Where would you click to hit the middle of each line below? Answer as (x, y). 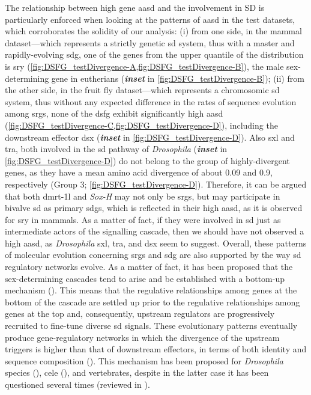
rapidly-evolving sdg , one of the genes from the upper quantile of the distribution (154, 54)
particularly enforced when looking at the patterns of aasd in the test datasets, (150, 19)
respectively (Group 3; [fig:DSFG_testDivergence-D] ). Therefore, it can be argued (156, 184)
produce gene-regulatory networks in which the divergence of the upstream (142, 337)
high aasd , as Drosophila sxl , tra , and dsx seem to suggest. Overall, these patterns (156, 243)
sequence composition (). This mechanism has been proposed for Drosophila (144, 360)
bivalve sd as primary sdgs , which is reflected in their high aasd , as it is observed (154, 208)
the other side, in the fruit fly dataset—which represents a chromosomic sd (142, 90)
